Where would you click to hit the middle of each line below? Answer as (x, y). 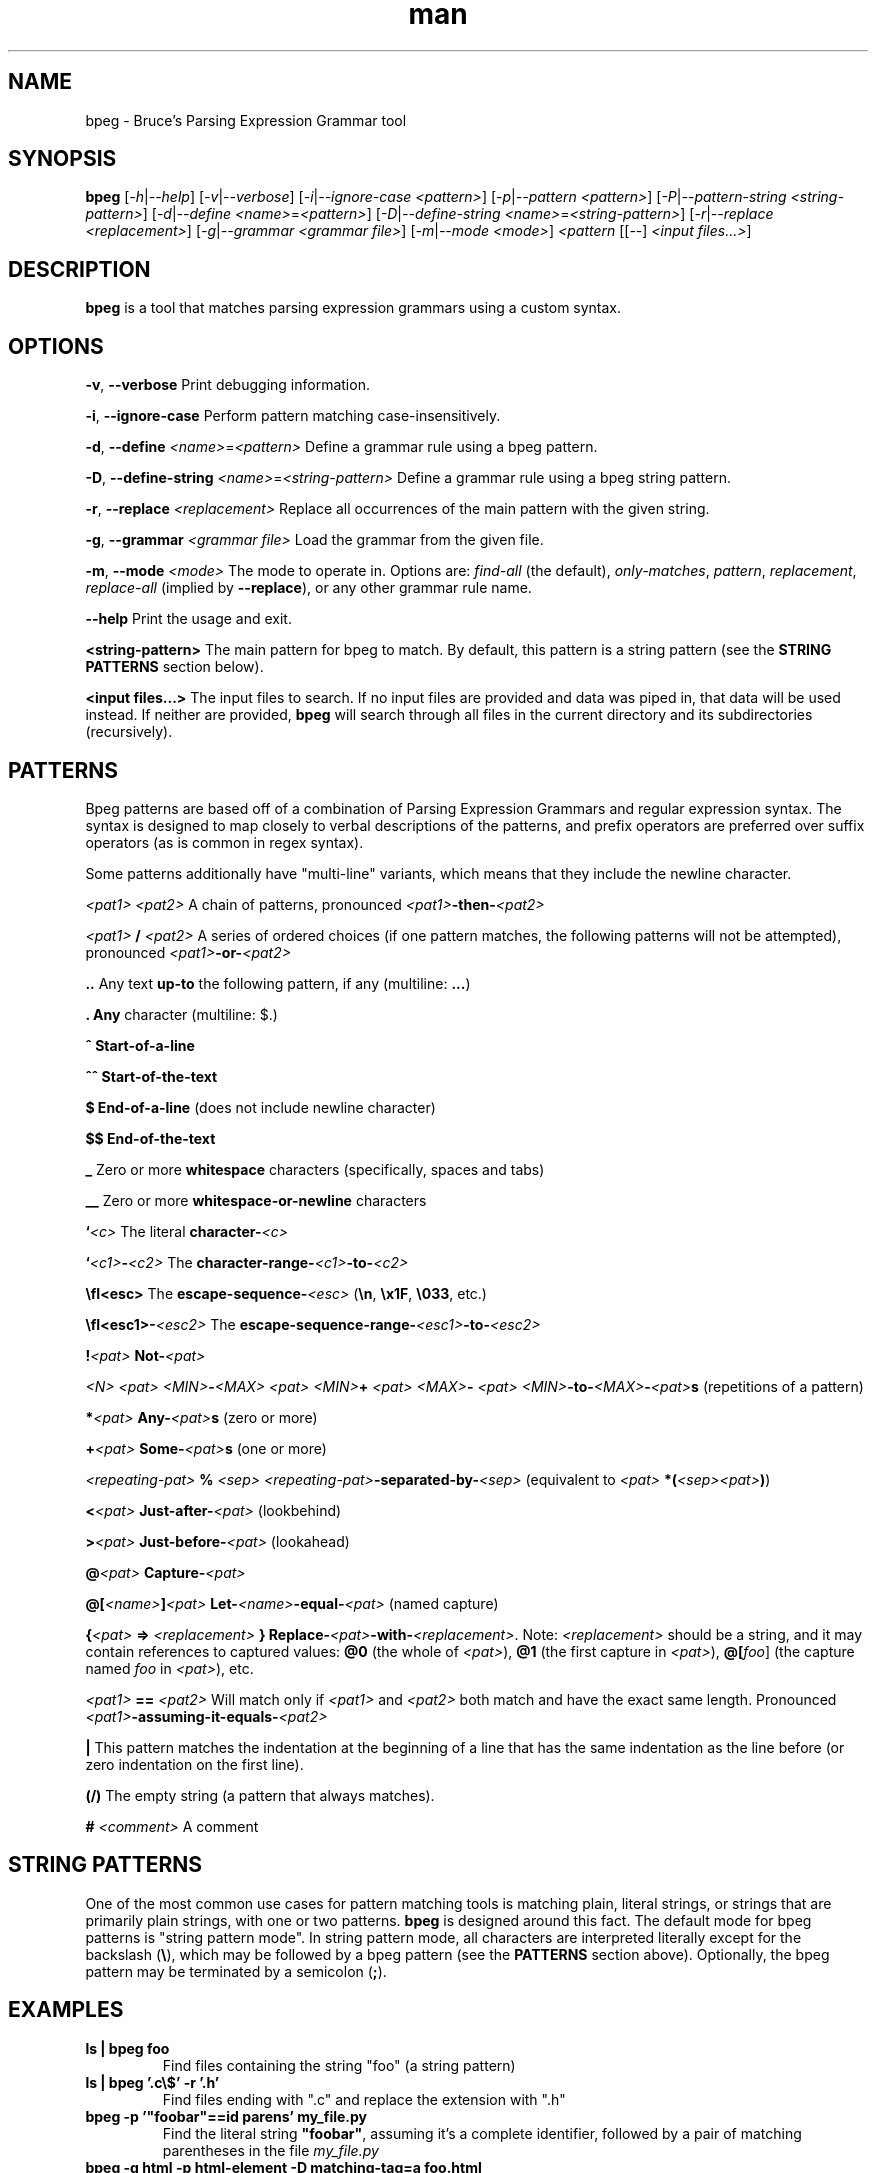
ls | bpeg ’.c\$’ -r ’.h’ (152, 2082)
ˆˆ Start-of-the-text (151, 1076)
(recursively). (129, 732)
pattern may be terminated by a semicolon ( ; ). (236, 1971)
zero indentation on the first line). (194, 1764)
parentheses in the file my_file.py (270, 2150)
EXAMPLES (66, 2010)
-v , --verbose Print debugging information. (227, 385)
